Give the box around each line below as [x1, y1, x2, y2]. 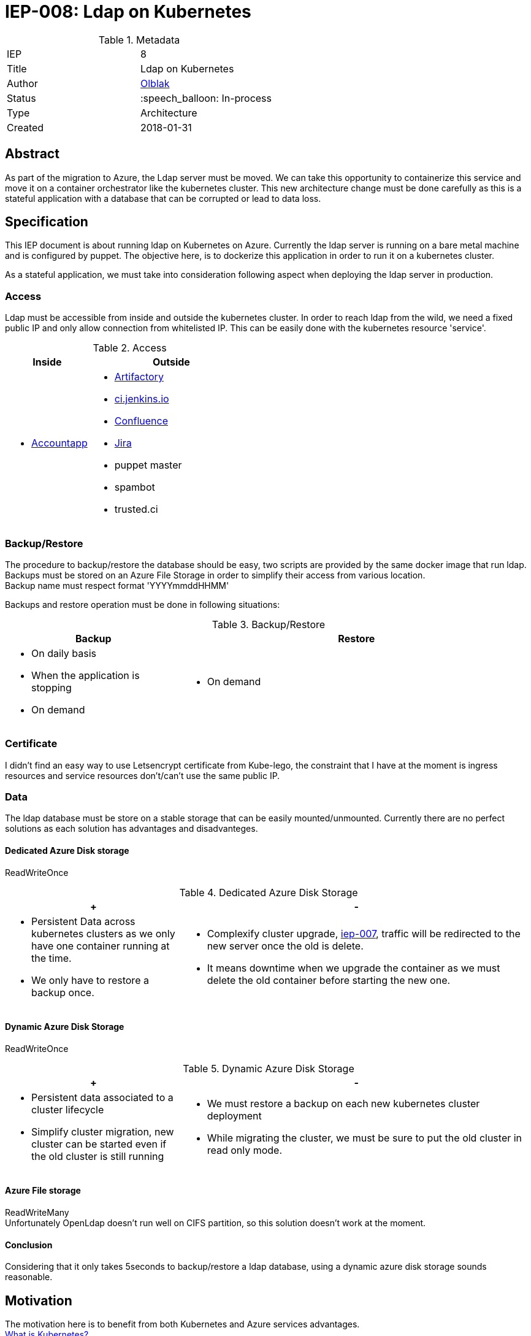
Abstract [5, 146, 59, 162]
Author [7, 77, 38, 90]
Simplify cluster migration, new [31, 1125, 174, 1138]
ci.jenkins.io [114, 393, 169, 405]
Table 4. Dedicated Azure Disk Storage [179, 886, 358, 899]
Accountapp [31, 437, 88, 450]
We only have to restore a [31, 973, 149, 986]
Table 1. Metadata [98, 33, 180, 46]
